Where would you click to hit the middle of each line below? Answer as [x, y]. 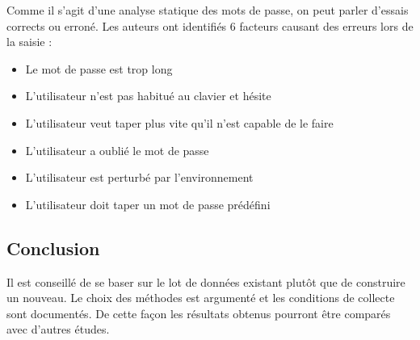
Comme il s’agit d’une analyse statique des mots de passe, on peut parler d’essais [208, 10]
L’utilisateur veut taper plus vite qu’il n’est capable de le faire [179, 122]
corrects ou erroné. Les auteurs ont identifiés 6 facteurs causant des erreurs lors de [210, 25]
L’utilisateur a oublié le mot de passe [117, 150]
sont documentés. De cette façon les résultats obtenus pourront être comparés [199, 313]
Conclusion [53, 248]
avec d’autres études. [58, 329]
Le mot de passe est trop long [99, 68]
